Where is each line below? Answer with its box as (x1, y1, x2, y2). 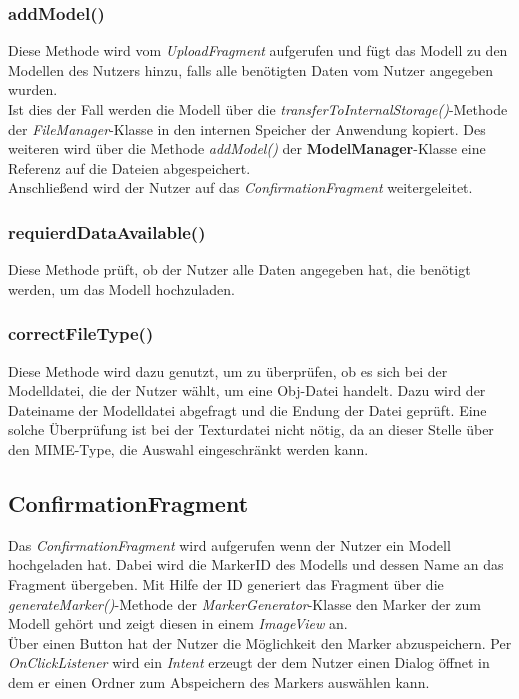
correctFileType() (8, 321, 154, 346)
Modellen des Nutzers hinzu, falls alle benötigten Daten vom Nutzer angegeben (8, 59, 494, 80)
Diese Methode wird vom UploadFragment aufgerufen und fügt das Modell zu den (8, 40, 508, 61)
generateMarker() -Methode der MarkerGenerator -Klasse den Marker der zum (8, 593, 482, 614)
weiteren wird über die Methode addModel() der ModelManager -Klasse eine (8, 138, 486, 159)
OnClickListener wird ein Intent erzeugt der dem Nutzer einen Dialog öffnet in (8, 652, 490, 673)
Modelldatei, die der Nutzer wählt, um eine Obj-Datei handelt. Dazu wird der (8, 380, 486, 401)
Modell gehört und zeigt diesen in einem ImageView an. (8, 613, 348, 634)
